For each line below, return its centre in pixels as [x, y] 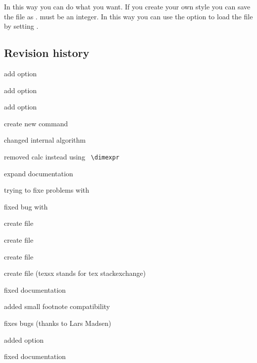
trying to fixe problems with [47, 190]
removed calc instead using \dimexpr [62, 156]
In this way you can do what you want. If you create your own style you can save [127, 6]
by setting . [21, 26]
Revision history [47, 53]
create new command [36, 123]
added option [24, 339]
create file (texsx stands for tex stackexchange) [75, 273]
